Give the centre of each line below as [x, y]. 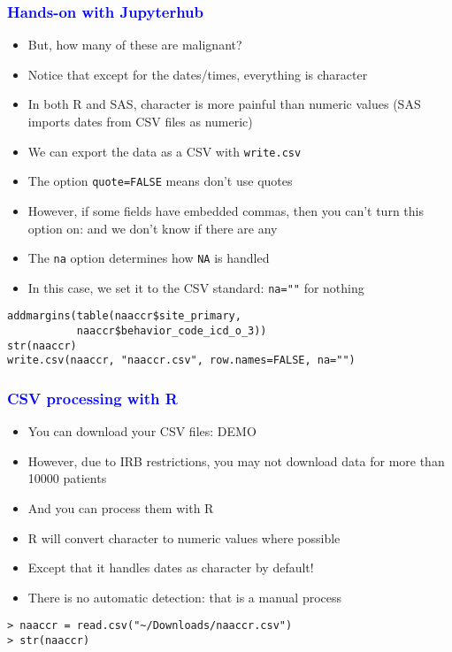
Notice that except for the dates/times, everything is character [198, 74]
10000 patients [67, 478]
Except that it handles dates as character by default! [171, 568]
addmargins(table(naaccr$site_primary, [124, 316]
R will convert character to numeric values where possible [184, 537]
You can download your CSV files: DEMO [142, 431]
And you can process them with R [121, 508]
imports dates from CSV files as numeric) [140, 121]
